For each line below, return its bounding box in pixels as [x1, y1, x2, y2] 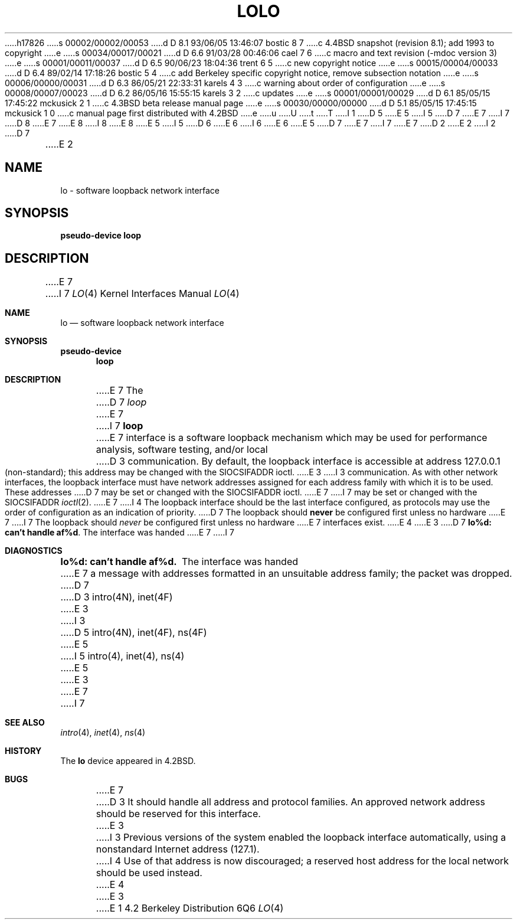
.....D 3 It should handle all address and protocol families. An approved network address [96, 796, 485, 808]
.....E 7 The [96, 384, 143, 397]
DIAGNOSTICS [5, 546, 63, 556]
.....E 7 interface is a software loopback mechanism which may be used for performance [96, 432, 487, 444]
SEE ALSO [5, 717, 45, 728]
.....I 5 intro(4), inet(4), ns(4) [60, 650, 185, 662]
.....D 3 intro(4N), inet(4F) [60, 591, 173, 603]
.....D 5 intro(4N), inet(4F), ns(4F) [60, 626, 207, 639]
